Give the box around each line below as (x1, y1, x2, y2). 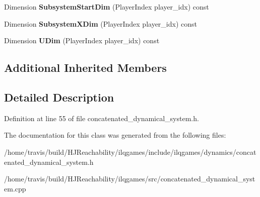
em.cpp (4, 183, 26, 193)
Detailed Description (4, 89, 114, 105)
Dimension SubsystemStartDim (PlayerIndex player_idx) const (4, 2, 209, 12)
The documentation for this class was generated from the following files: (4, 130, 226, 140)
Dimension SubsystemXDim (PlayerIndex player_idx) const (4, 18, 197, 29)
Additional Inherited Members (4, 60, 167, 75)
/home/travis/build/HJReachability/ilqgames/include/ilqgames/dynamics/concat (4, 146, 256, 157)
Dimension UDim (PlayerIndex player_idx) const (4, 35, 160, 46)
